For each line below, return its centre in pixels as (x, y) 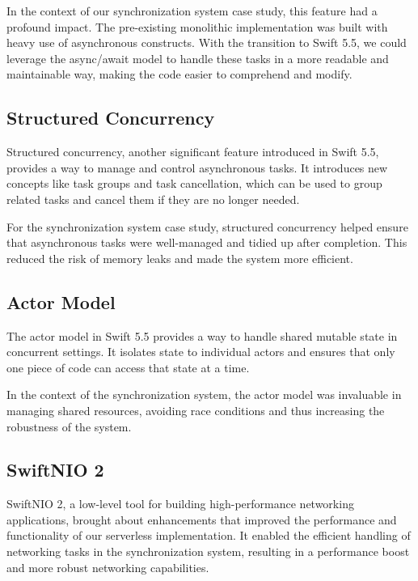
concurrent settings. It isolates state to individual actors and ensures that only (201, 352)
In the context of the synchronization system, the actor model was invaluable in (204, 394)
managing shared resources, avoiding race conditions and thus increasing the (196, 410)
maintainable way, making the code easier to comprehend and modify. (179, 74)
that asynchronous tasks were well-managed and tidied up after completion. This (207, 242)
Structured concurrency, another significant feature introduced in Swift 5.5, (193, 152)
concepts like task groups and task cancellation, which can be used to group (194, 183)
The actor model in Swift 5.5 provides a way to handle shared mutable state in (202, 335)
